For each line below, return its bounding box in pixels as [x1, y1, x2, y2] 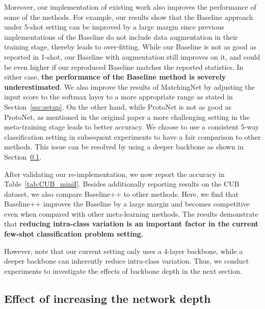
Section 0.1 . [4, 151, 42, 162]
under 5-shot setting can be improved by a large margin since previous [4, 21, 224, 32]
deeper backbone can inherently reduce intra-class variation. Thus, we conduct [4, 255, 249, 266]
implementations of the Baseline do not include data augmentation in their [4, 31, 238, 42]
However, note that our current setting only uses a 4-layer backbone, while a [4, 245, 243, 256]
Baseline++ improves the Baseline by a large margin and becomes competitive [4, 198, 250, 209]
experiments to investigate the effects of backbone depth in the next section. [4, 265, 242, 276]
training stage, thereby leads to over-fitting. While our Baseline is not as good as [4, 41, 257, 52]
